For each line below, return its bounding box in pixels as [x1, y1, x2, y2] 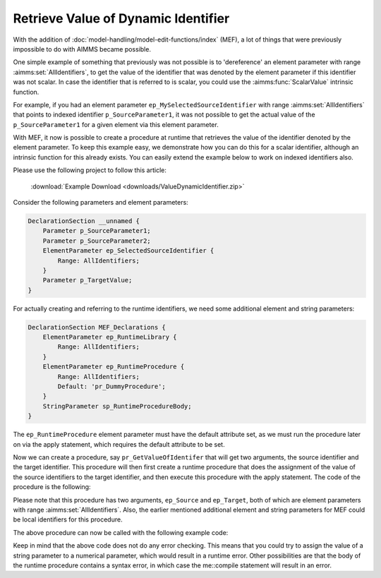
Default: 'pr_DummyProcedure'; [57, 383, 166, 391]
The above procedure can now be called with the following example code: [13, 528, 229, 536]
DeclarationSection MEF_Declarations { [28, 323, 166, 331]
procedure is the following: [13, 483, 91, 491]
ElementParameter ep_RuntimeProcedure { [42, 363, 185, 371]
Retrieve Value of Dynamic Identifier [13, 11, 230, 26]
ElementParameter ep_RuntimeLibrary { [42, 333, 177, 342]
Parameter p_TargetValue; [42, 276, 133, 284]
